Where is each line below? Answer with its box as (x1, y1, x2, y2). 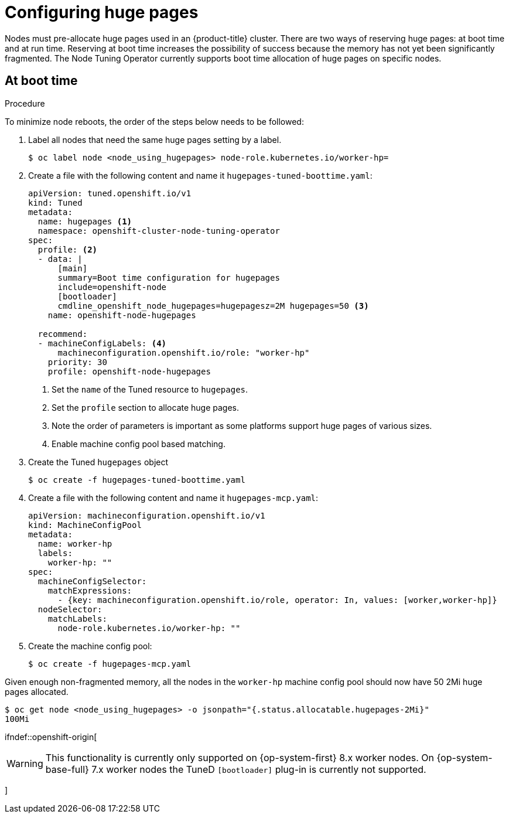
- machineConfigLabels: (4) (37, 338, 167, 348)
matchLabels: (47, 613, 107, 623)
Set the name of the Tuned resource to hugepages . (52, 384, 248, 394)
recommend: (37, 329, 88, 339)
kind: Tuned (28, 197, 83, 207)
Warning (6, 757, 43, 769)
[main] (57, 263, 88, 273)
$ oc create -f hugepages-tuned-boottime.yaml (28, 475, 245, 485)
